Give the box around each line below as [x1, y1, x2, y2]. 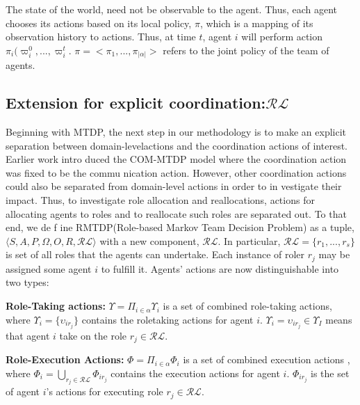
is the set [311, 365, 350, 380]
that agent [6, 328, 50, 342]
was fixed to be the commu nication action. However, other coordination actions [6, 165, 347, 180]
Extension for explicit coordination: [6, 92, 266, 113]
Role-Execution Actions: [6, 352, 124, 367]
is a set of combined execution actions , [183, 352, 350, 367]
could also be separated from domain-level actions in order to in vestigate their [6, 179, 342, 193]
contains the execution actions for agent [111, 365, 280, 380]
